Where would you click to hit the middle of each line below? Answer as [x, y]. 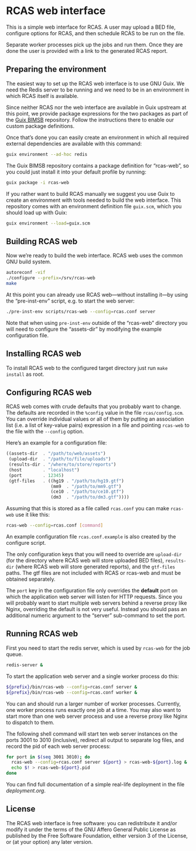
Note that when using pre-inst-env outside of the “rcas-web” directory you [97, 323]
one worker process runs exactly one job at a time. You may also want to [94, 710]
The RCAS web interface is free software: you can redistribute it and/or [92, 823]
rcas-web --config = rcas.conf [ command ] [55, 525]
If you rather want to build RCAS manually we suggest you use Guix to [90, 194]
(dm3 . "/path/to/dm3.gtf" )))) [90, 497]
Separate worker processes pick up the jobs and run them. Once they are [94, 45]
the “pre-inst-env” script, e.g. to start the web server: [71, 301]
